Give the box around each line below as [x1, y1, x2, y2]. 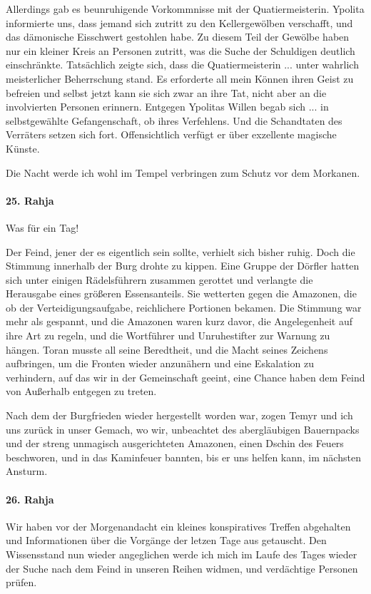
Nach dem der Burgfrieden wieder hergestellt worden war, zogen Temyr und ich [6, 408, 353, 423]
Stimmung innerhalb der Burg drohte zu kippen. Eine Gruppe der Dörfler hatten [6, 258, 360, 273]
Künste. [6, 140, 40, 155]
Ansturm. [6, 464, 48, 478]
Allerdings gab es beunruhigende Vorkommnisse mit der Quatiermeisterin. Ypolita [6, 1, 365, 16]
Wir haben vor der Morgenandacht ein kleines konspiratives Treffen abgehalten [6, 518, 351, 533]
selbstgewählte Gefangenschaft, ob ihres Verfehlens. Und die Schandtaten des [6, 113, 342, 128]
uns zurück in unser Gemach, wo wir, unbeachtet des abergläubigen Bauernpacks [6, 421, 360, 436]
